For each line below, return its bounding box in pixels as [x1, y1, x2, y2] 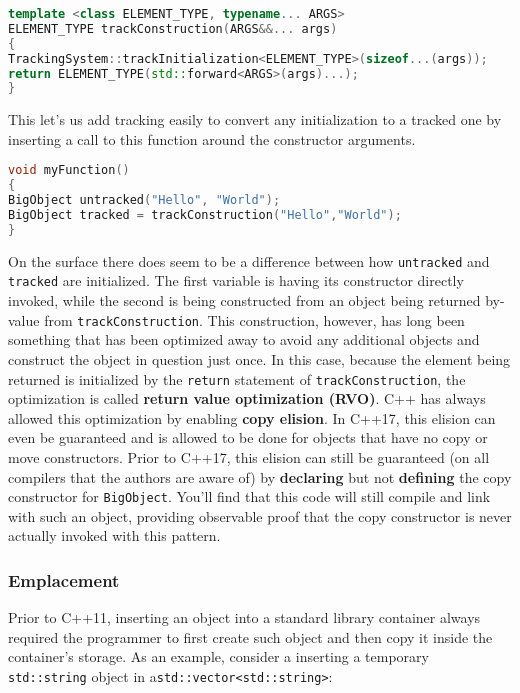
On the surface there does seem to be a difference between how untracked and [8, 250, 490, 271]
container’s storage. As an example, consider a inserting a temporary [8, 646, 429, 667]
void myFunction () [8, 163, 130, 178]
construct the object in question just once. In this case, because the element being [8, 348, 511, 369]
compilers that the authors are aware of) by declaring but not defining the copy [8, 466, 512, 487]
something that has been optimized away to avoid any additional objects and [8, 329, 480, 350]
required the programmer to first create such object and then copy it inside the [8, 626, 493, 647]
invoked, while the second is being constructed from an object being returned [8, 290, 481, 311]
